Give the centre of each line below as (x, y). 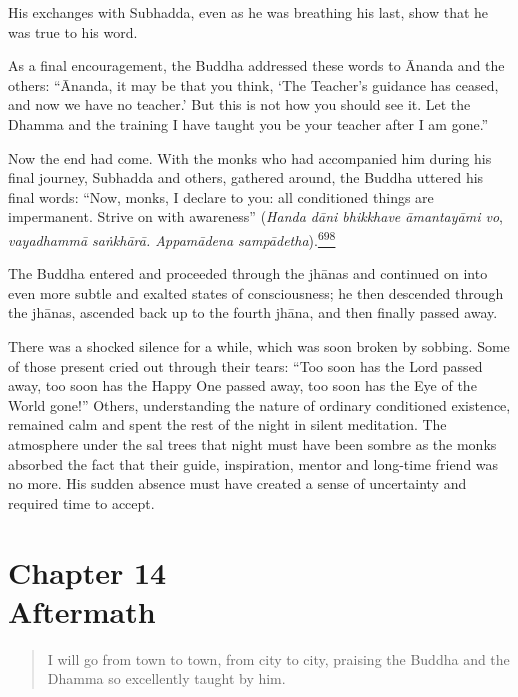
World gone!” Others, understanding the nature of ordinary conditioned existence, (259, 404)
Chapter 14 (87, 571)
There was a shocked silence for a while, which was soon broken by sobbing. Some (259, 345)
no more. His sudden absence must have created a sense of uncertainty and (237, 483)
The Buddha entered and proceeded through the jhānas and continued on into (248, 273)
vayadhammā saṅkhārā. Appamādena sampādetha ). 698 (172, 238)
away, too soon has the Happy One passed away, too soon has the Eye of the (242, 385)
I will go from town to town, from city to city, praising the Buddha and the (278, 658)
